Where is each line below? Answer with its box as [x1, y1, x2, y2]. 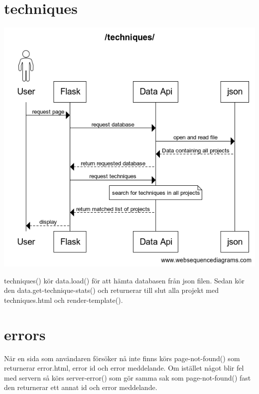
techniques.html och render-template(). [4, 294, 123, 305]
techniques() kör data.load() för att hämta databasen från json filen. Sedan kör [4, 275, 245, 285]
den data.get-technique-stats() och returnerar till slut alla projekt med [4, 285, 219, 295]
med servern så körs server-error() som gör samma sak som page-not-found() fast [4, 372, 251, 383]
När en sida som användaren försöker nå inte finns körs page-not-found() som [4, 353, 240, 363]
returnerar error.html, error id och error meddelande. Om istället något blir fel [4, 363, 244, 373]
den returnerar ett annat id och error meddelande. [4, 382, 157, 393]
